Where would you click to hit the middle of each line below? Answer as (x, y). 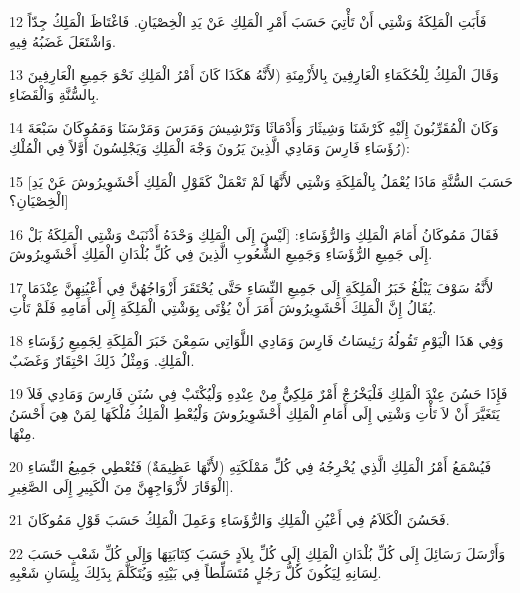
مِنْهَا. (22, 432)
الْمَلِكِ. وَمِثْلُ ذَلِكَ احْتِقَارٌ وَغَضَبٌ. (102, 359)
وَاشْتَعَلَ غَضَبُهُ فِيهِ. (62, 40)
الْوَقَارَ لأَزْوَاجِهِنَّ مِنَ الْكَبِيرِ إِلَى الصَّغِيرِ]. (121, 485)
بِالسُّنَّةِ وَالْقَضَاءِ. (54, 93)
